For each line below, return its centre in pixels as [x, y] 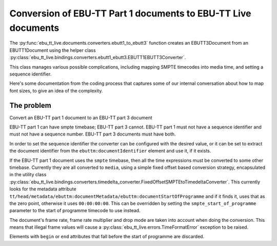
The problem [30, 105]
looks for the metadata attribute [43, 189]
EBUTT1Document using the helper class [53, 50]
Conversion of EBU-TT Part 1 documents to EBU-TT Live [130, 13]
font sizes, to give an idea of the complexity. [56, 90]
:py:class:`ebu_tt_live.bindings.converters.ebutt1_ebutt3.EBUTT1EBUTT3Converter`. [98, 58]
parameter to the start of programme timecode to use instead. [75, 211]
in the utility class [28, 175]
